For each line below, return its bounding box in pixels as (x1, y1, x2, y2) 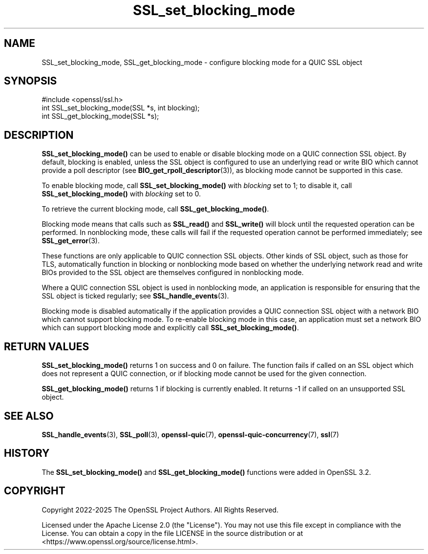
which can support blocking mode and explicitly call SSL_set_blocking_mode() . (42, 323, 299, 332)
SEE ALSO (4, 409, 54, 422)
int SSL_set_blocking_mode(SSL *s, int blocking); (42, 104, 200, 112)
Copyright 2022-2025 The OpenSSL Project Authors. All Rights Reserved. (42, 505, 278, 514)
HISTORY (4, 447, 50, 460)
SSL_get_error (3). (42, 236, 100, 245)
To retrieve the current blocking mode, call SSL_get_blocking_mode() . (42, 205, 269, 213)
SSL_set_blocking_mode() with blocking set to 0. (42, 190, 201, 198)
